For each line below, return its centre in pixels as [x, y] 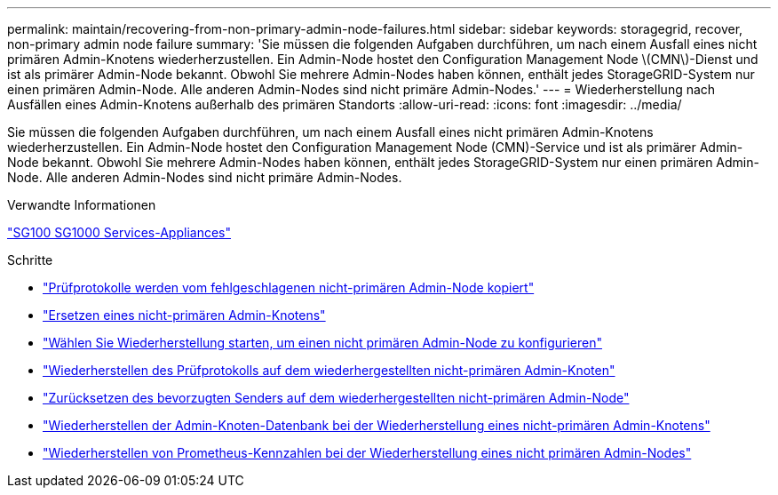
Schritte [30, 260]
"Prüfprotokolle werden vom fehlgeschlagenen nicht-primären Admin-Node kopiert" [289, 287]
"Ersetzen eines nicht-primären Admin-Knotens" [184, 315]
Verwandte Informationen [82, 205]
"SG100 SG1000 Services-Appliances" [119, 232]
